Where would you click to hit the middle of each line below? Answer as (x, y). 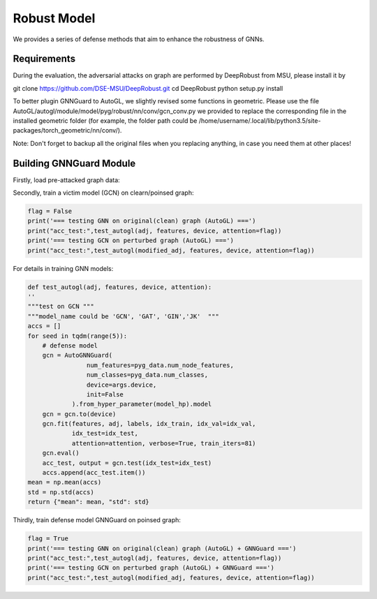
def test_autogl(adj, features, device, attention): (120, 287)
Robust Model (54, 18)
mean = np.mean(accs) (65, 482)
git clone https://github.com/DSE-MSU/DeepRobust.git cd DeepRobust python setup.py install (148, 88)
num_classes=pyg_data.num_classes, (147, 375)
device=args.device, (121, 385)
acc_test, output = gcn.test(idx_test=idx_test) (127, 463)
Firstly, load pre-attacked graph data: (66, 180)
